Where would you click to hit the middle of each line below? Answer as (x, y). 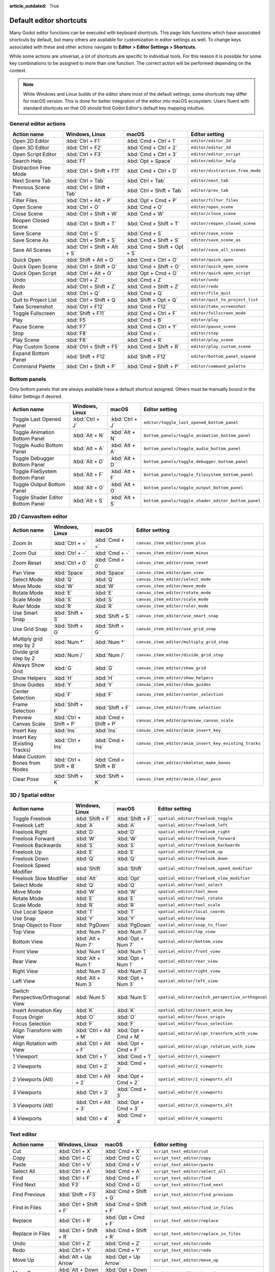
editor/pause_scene (213, 326)
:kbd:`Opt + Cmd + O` (152, 273)
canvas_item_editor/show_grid (171, 668)
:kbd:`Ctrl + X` (75, 1151)
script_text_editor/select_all (190, 1171)
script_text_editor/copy (182, 1158)
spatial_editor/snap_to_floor (193, 925)
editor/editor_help (213, 161)
